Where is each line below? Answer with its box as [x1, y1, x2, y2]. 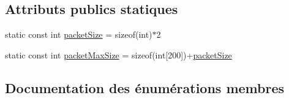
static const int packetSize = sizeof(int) [5, 28, 152, 41]
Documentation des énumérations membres [5, 78, 285, 97]
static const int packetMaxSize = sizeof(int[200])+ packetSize [5, 48, 232, 61]
